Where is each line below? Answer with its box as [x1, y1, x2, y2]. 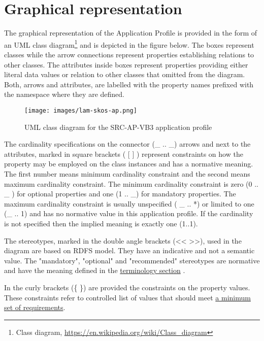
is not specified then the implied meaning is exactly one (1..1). [4, 218, 198, 228]
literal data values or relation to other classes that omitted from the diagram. [4, 69, 245, 80]
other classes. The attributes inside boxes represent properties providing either [4, 59, 248, 70]
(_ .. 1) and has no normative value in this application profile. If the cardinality [4, 208, 253, 219]
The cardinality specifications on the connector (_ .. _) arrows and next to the [4, 139, 251, 149]
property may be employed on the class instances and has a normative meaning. [4, 158, 253, 169]
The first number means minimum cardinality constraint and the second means [4, 168, 250, 179]
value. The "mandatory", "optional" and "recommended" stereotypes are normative [4, 255, 260, 265]
